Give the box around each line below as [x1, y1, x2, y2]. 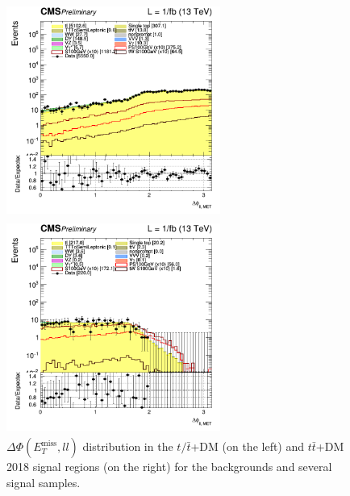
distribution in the [82, 438, 173, 455]
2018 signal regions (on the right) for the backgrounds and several [6, 458, 332, 475]
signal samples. [6, 473, 81, 490]
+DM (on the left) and [190, 438, 305, 455]
